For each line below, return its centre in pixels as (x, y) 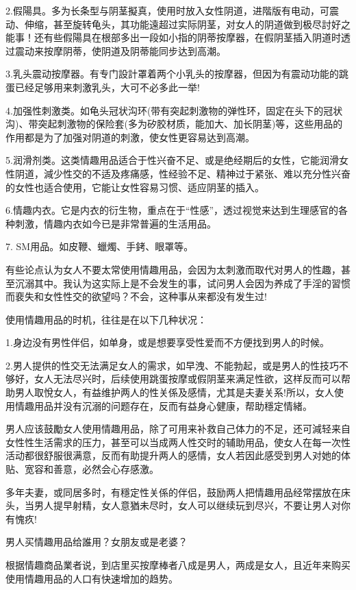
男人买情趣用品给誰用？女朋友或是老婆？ (97, 542)
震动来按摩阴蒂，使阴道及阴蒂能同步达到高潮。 (120, 50)
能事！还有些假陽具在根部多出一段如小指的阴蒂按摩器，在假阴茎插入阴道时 (173, 37)
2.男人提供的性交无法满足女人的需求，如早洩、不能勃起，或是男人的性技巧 (172, 365)
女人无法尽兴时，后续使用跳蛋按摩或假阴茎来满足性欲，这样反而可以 (187, 379)
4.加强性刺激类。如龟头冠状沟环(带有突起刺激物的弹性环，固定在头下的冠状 (174, 110)
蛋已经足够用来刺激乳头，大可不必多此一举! (103, 87)
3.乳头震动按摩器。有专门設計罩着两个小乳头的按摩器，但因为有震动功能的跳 (177, 74)
